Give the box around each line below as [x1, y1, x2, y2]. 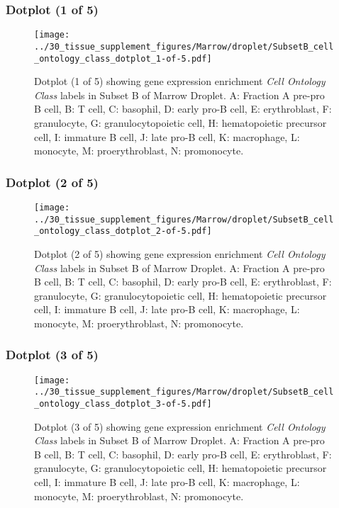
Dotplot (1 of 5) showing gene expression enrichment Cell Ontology [34, 74, 326, 89]
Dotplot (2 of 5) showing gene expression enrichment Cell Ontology [34, 246, 326, 261]
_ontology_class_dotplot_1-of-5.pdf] [34, 53, 212, 64]
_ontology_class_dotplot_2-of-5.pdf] [34, 226, 212, 237]
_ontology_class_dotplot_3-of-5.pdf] [34, 399, 212, 410]
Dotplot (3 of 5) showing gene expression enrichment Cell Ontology [34, 419, 326, 434]
